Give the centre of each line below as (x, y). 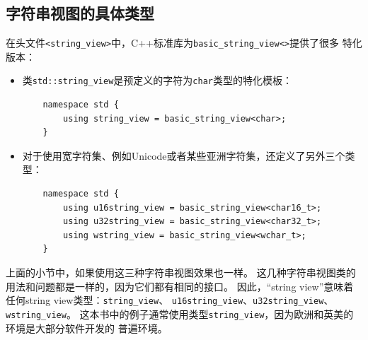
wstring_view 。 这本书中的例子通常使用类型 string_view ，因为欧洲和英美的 (180, 313)
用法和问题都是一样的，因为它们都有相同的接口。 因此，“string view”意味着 (180, 286)
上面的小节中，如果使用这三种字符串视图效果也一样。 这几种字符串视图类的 (181, 272)
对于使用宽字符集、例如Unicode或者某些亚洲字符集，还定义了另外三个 (184, 155)
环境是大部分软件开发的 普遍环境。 (87, 328)
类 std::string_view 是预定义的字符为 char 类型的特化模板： (157, 80)
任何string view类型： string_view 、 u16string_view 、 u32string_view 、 (170, 300)
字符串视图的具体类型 (80, 13)
